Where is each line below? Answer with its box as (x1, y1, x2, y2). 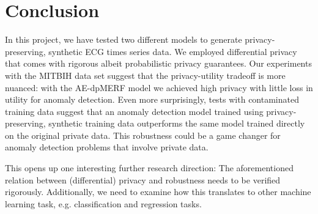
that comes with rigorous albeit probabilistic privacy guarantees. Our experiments (5, 57, 312, 70)
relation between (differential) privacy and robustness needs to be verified (5, 173, 281, 186)
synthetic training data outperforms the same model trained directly (48, 117, 305, 130)
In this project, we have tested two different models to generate (5, 33, 242, 46)
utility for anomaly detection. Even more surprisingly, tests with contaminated (5, 93, 299, 106)
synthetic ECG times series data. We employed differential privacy (48, 45, 297, 57)
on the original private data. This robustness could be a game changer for (5, 128, 281, 141)
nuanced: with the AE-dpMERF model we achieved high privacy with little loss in (5, 81, 313, 94)
